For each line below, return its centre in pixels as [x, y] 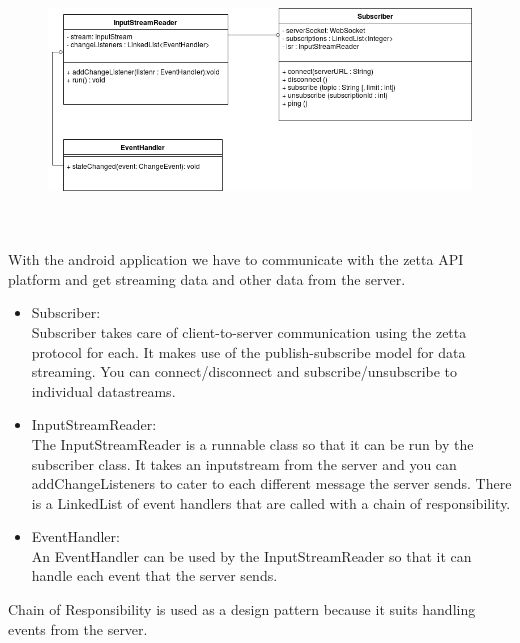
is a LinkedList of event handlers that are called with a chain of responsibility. [271, 502]
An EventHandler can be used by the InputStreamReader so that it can [251, 555]
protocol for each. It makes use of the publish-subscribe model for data [248, 351]
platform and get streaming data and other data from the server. [207, 278]
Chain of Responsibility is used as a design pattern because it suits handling [242, 609]
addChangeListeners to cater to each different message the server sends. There [271, 483]
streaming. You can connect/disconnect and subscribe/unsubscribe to [244, 371]
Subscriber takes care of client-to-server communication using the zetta [249, 331]
